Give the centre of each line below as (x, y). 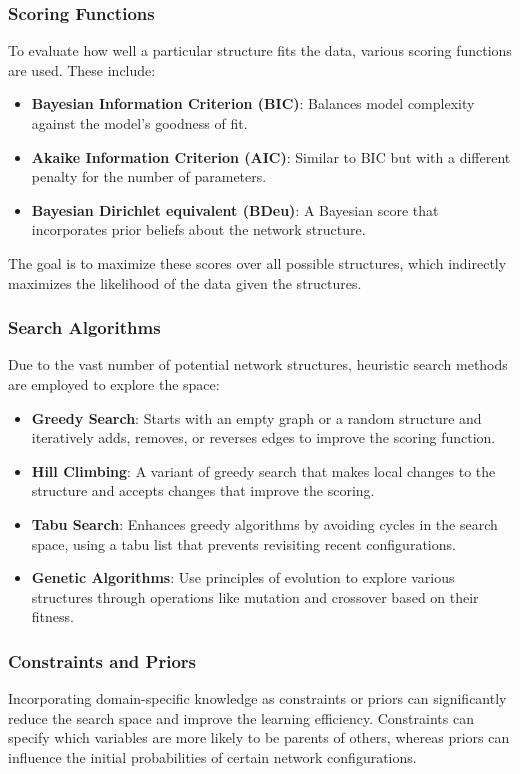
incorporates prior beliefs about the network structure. (198, 229)
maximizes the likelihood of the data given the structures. (185, 282)
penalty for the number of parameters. (149, 176)
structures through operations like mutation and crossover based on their (255, 596)
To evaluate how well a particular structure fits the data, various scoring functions (260, 50)
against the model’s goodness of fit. (139, 123)
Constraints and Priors (102, 660)
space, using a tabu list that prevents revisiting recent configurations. (243, 543)
